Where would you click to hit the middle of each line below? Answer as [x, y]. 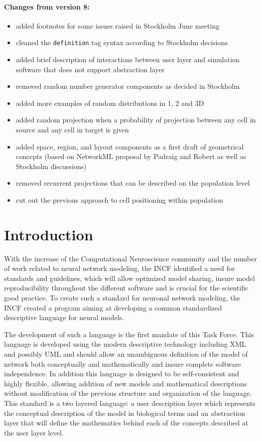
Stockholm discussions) [51, 166]
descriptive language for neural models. [64, 317]
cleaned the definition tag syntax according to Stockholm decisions [122, 42]
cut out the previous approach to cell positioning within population [119, 199]
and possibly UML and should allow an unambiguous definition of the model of [126, 354]
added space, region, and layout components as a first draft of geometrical [130, 146]
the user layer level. [34, 432]
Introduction [49, 234]
